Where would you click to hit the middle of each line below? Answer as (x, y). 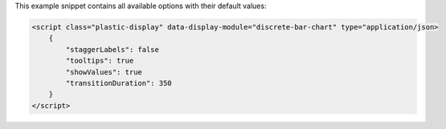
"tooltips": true (100, 61)
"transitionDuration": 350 (119, 83)
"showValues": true (104, 72)
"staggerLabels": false (113, 49)
